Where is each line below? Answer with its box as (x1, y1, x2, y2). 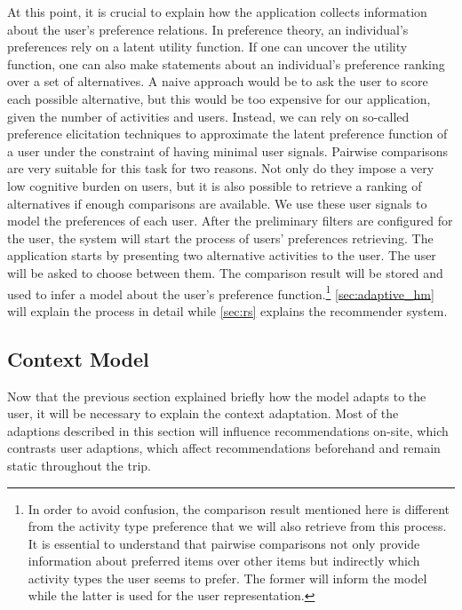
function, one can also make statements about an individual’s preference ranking (7, 54, 445, 73)
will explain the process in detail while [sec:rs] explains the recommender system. (7, 301, 448, 320)
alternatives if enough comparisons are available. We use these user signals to (7, 194, 427, 212)
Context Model (7, 345, 149, 372)
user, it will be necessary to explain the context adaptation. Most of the (7, 404, 399, 423)
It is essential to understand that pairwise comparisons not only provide (28, 534, 420, 552)
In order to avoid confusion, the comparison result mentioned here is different (28, 499, 450, 518)
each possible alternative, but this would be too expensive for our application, (7, 89, 431, 107)
